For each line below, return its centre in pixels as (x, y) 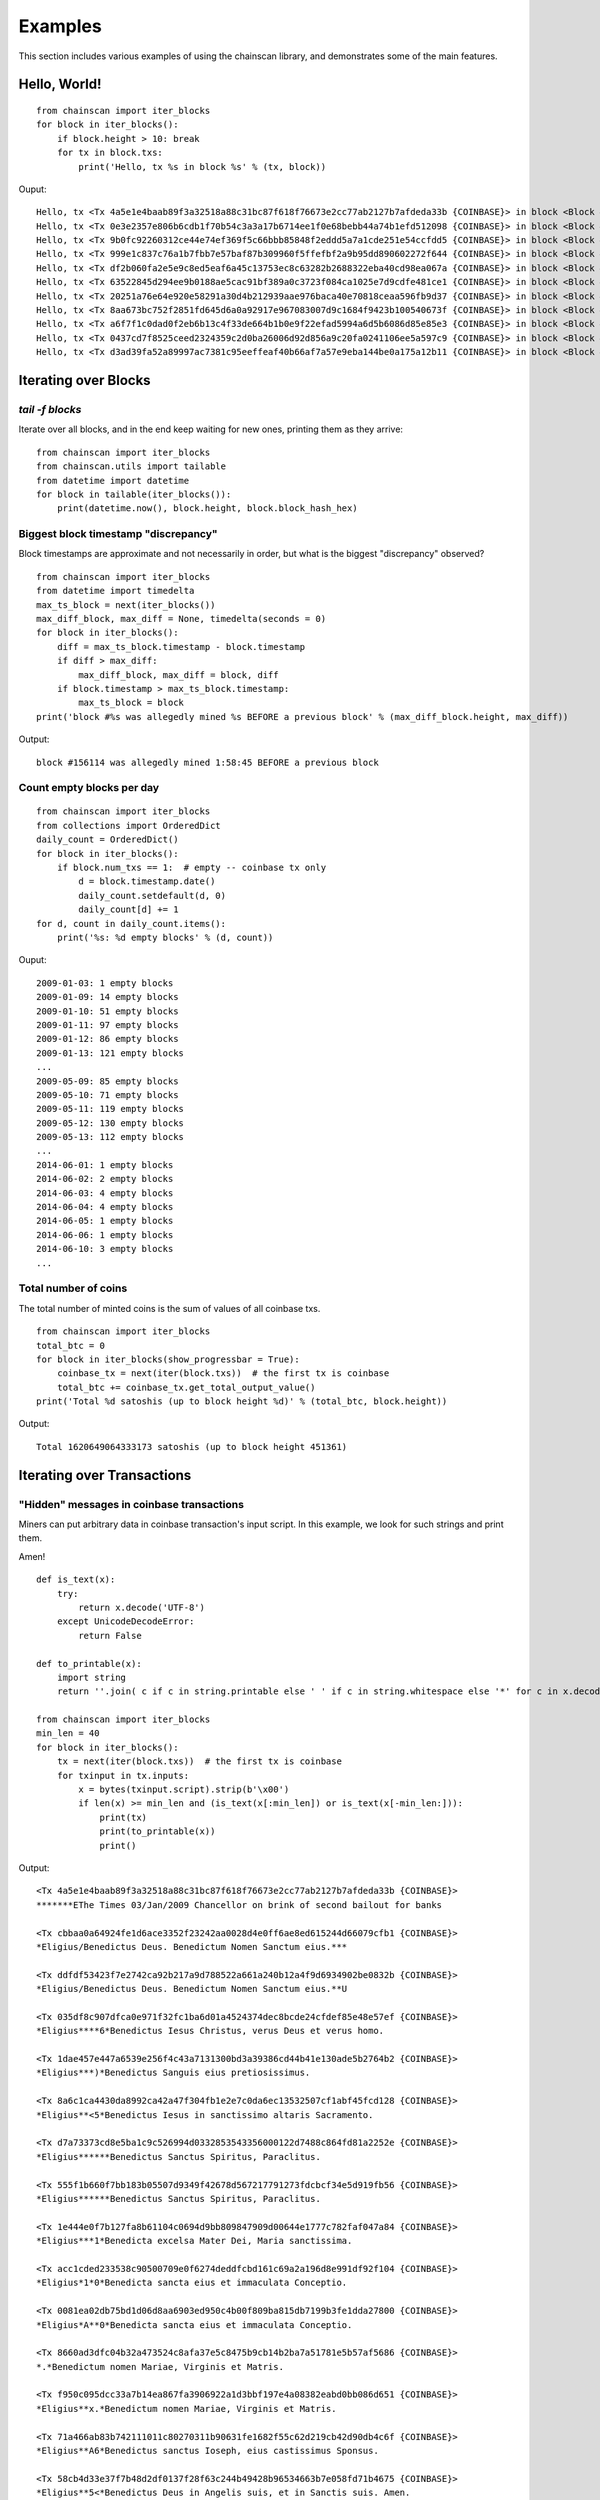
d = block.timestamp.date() (147, 881)
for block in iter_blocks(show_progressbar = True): (168, 1359)
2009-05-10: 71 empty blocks (107, 1094)
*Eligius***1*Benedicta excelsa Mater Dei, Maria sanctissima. (194, 2241)
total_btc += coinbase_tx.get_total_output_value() (186, 1387)
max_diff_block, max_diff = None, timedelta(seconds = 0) (181, 619)
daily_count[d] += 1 (128, 909)
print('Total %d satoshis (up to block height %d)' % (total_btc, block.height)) (242, 1401)
